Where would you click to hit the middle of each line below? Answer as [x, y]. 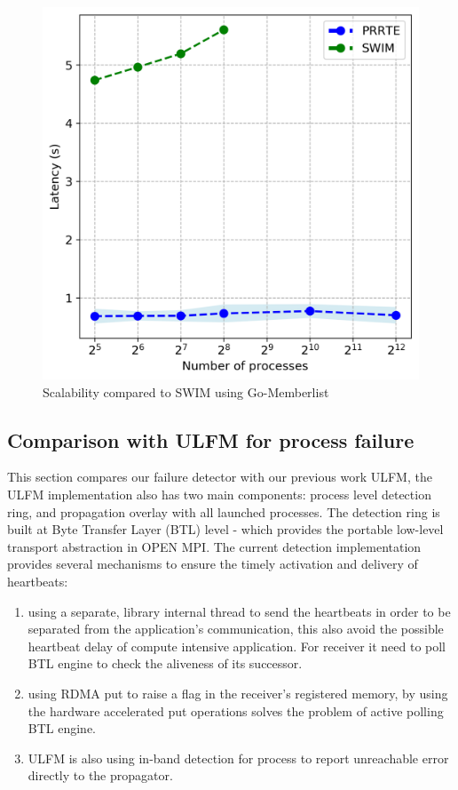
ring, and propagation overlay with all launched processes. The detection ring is [224, 511]
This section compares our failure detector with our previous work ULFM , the [220, 477]
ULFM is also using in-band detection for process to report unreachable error [238, 758]
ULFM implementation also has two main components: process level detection [219, 495]
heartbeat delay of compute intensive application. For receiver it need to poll [237, 646]
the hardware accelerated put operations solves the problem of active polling [236, 710]
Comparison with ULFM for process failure [211, 439]
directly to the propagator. [100, 775]
